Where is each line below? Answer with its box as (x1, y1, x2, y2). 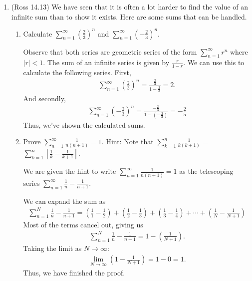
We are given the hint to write (23, 166, 116, 176)
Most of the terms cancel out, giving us (23, 219, 143, 229)
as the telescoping (179, 166, 234, 176)
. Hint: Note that (101, 136, 154, 147)
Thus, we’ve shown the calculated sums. (23, 119, 145, 130)
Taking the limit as (23, 242, 82, 253)
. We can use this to (183, 57, 245, 68)
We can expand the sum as (23, 195, 106, 206)
